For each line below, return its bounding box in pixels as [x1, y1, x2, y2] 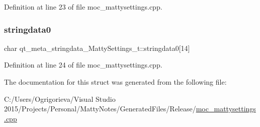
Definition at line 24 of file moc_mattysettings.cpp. [4, 59, 162, 70]
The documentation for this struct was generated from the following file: [4, 77, 227, 87]
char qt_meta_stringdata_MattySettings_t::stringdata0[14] [4, 42, 190, 53]
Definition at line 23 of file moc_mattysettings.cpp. [4, 2, 162, 12]
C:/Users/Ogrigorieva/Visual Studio [4, 93, 116, 104]
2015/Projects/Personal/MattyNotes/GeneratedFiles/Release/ [4, 103, 196, 114]
